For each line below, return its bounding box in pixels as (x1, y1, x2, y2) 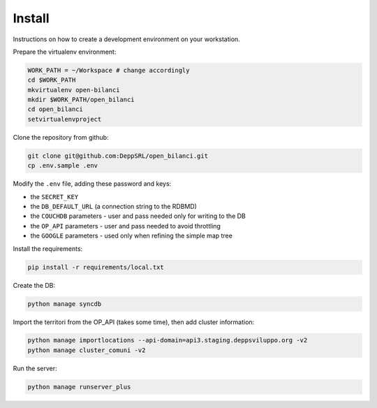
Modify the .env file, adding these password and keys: (13, 180, 172, 188)
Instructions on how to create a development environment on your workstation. (13, 35, 240, 43)
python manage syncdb (27, 300, 102, 307)
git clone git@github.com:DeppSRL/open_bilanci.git (27, 152, 209, 160)
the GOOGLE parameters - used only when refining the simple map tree (30, 231, 233, 240)
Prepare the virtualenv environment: (13, 48, 117, 56)
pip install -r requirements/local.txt (27, 263, 164, 271)
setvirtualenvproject (27, 115, 102, 123)
